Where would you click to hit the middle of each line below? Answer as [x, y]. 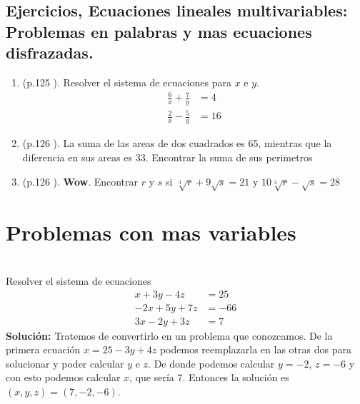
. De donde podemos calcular [211, 363]
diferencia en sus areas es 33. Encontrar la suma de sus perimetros [167, 157]
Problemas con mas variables [151, 232]
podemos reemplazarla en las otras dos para [255, 349]
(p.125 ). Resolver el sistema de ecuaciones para [127, 82]
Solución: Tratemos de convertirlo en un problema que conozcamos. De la [169, 335]
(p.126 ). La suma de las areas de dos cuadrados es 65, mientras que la [177, 143]
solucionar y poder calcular [65, 363]
